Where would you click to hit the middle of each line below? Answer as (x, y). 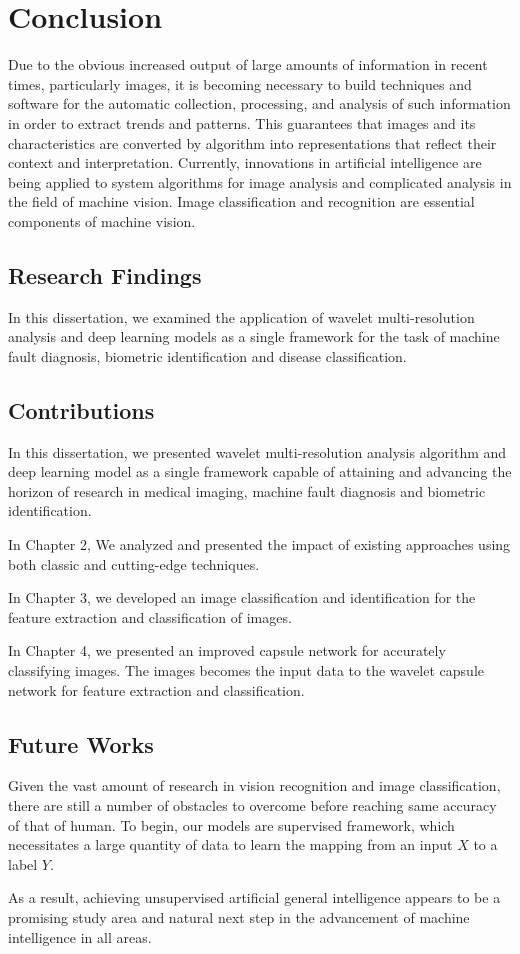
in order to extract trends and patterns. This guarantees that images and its (242, 122)
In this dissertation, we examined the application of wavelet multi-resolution (241, 316)
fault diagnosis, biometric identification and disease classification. (207, 355)
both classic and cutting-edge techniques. (134, 563)
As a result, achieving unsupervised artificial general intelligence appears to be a (254, 897)
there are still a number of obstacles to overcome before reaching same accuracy (252, 804)
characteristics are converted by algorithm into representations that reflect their (252, 142)
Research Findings (105, 274)
